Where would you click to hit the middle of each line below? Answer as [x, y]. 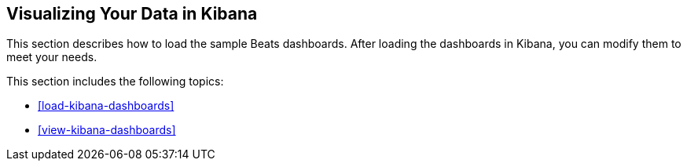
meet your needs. [52, 57]
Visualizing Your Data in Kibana [132, 14]
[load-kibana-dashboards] [106, 106]
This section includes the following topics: [115, 82]
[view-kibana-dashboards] [107, 130]
